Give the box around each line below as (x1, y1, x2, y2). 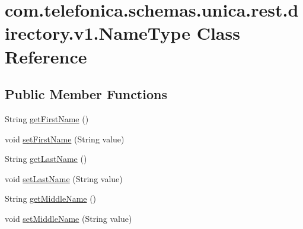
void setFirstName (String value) (5, 132, 125, 145)
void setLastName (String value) (5, 172, 123, 185)
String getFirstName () (5, 112, 89, 125)
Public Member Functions (5, 85, 167, 103)
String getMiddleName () (5, 192, 97, 205)
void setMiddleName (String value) (5, 212, 132, 224)
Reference (5, 44, 87, 68)
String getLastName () (5, 152, 87, 165)
